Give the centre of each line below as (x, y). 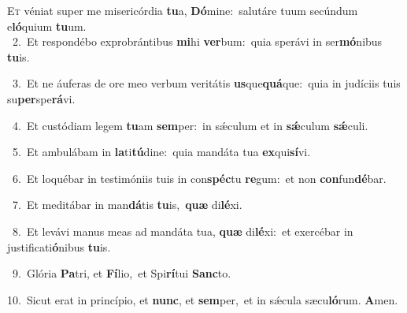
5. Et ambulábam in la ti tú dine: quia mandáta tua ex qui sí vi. (161, 152)
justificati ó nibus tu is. (59, 246)
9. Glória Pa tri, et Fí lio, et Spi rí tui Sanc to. (122, 273)
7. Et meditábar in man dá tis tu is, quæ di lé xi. (127, 205)
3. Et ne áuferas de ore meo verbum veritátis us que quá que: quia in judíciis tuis (206, 83)
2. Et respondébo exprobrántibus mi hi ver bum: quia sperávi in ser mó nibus (197, 41)
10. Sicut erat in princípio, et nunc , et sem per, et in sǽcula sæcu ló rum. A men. (203, 299)
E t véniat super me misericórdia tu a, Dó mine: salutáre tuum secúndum (183, 10)
